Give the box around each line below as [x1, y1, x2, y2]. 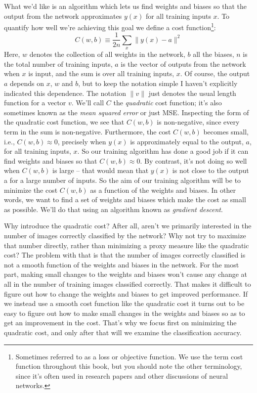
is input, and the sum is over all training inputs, [28, 68, 174, 79]
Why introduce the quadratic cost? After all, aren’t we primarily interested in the [4, 220, 252, 231]
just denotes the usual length [148, 87, 236, 98]
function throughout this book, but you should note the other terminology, [15, 361, 242, 371]
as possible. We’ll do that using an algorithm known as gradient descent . [4, 204, 223, 214]
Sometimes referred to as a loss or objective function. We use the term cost [15, 351, 243, 361]
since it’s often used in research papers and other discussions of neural [15, 370, 228, 381]
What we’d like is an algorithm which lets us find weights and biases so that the [4, 1, 247, 11]
